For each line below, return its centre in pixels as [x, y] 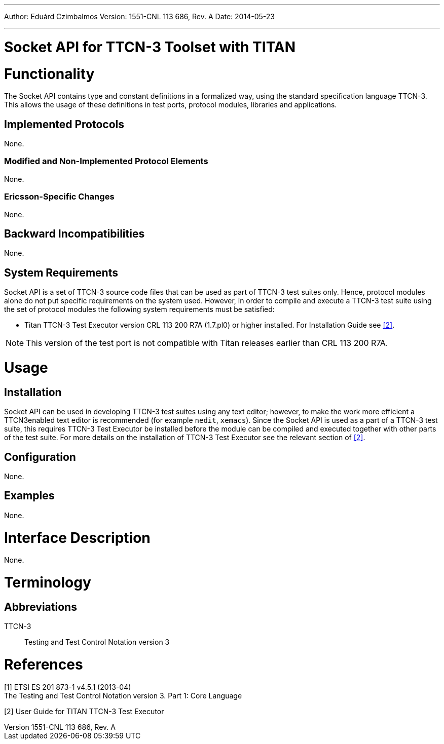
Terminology [48, 583]
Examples [29, 496]
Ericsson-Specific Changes [59, 197]
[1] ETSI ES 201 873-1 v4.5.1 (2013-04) [68, 687]
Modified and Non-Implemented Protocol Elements [106, 161]
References [44, 665]
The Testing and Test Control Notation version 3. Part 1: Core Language [123, 695]
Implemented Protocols [64, 124]
